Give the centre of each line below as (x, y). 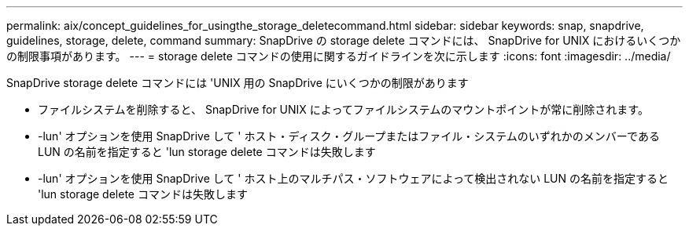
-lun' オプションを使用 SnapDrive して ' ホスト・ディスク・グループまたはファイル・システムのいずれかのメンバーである (349, 136)
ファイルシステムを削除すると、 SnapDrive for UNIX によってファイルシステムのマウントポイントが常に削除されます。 (343, 109)
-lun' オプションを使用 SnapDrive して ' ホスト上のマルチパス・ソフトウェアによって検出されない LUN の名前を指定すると (354, 178)
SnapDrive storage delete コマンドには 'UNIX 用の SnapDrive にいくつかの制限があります (238, 83)
